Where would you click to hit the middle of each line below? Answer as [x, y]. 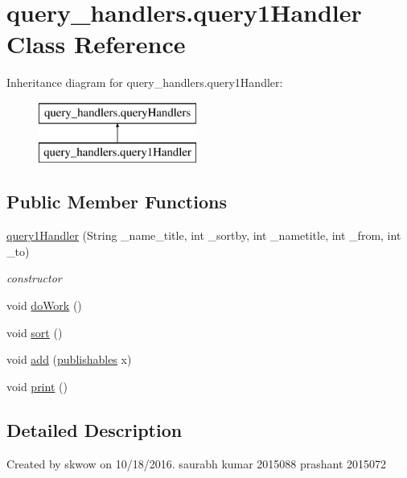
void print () [37, 386]
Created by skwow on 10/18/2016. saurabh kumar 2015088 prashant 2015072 [197, 463]
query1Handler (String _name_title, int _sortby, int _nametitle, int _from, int [204, 235]
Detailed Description [95, 429]
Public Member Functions [117, 202]
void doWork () [44, 305]
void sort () [35, 332]
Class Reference [96, 44]
